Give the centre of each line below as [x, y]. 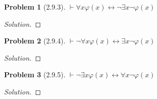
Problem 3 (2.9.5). [35, 75]
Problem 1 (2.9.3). [35, 7]
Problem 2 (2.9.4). [35, 41]
